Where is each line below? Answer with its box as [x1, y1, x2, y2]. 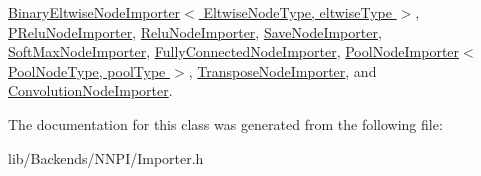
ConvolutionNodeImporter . [8, 80, 173, 101]
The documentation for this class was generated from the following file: [8, 113, 443, 134]
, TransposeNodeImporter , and [188, 60, 377, 81]
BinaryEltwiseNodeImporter [8, 2, 181, 22]
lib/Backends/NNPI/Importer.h [8, 147, 204, 168]
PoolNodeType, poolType [8, 60, 166, 81]
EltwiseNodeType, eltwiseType [203, 2, 392, 22]
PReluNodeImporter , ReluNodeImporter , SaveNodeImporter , [8, 21, 382, 42]
